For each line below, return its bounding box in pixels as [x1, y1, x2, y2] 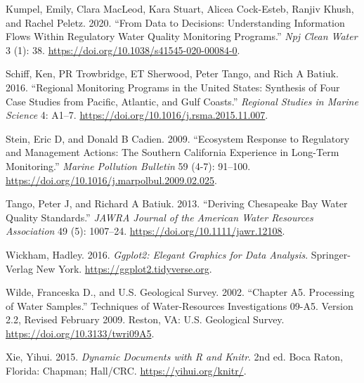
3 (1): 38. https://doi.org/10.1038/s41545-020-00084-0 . [6, 42, 240, 57]
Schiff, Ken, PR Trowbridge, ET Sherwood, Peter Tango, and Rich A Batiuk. [6, 66, 339, 81]
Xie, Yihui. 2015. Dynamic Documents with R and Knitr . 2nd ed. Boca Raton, [6, 349, 344, 364]
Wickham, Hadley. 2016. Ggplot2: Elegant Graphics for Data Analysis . [6, 247, 308, 261]
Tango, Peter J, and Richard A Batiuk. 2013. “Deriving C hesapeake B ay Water [6, 196, 348, 211]
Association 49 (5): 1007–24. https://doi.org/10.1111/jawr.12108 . [6, 223, 285, 238]
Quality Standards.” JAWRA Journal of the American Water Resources [6, 209, 313, 224]
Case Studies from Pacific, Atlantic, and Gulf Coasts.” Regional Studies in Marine [6, 93, 358, 108]
